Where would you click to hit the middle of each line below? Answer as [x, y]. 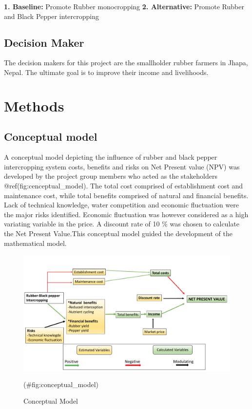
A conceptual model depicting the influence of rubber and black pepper [111, 157]
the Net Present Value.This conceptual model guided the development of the [118, 233]
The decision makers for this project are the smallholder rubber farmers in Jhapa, [126, 63]
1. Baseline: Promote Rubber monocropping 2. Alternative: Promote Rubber [124, 6]
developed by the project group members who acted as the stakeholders [111, 176]
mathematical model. [35, 243]
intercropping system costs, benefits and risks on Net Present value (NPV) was [122, 166]
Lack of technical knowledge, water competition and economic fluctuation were [122, 205]
